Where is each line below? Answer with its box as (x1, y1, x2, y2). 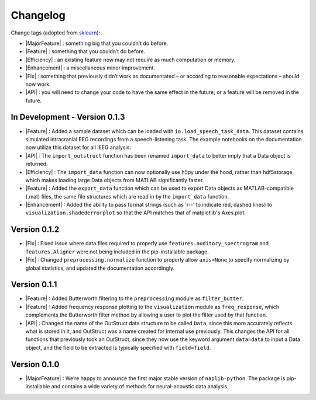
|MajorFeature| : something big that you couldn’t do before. (25, 40, 169, 47)
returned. (25, 161, 48, 168)
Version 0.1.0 (11, 359, 60, 369)
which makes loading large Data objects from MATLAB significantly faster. (25, 176, 204, 183)
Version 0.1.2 (11, 225, 60, 235)
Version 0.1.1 (11, 280, 57, 290)
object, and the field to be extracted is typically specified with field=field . (25, 344, 211, 351)
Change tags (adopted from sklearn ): (11, 29, 101, 36)
